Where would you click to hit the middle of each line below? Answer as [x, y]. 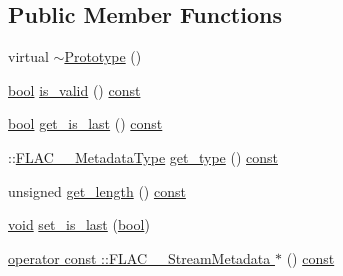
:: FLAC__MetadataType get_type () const [143, 156]
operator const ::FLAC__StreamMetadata [139, 257]
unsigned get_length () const [97, 190]
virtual [28, 56]
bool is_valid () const [74, 89]
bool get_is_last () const [85, 123]
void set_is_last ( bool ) [79, 224]
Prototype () [103, 56]
